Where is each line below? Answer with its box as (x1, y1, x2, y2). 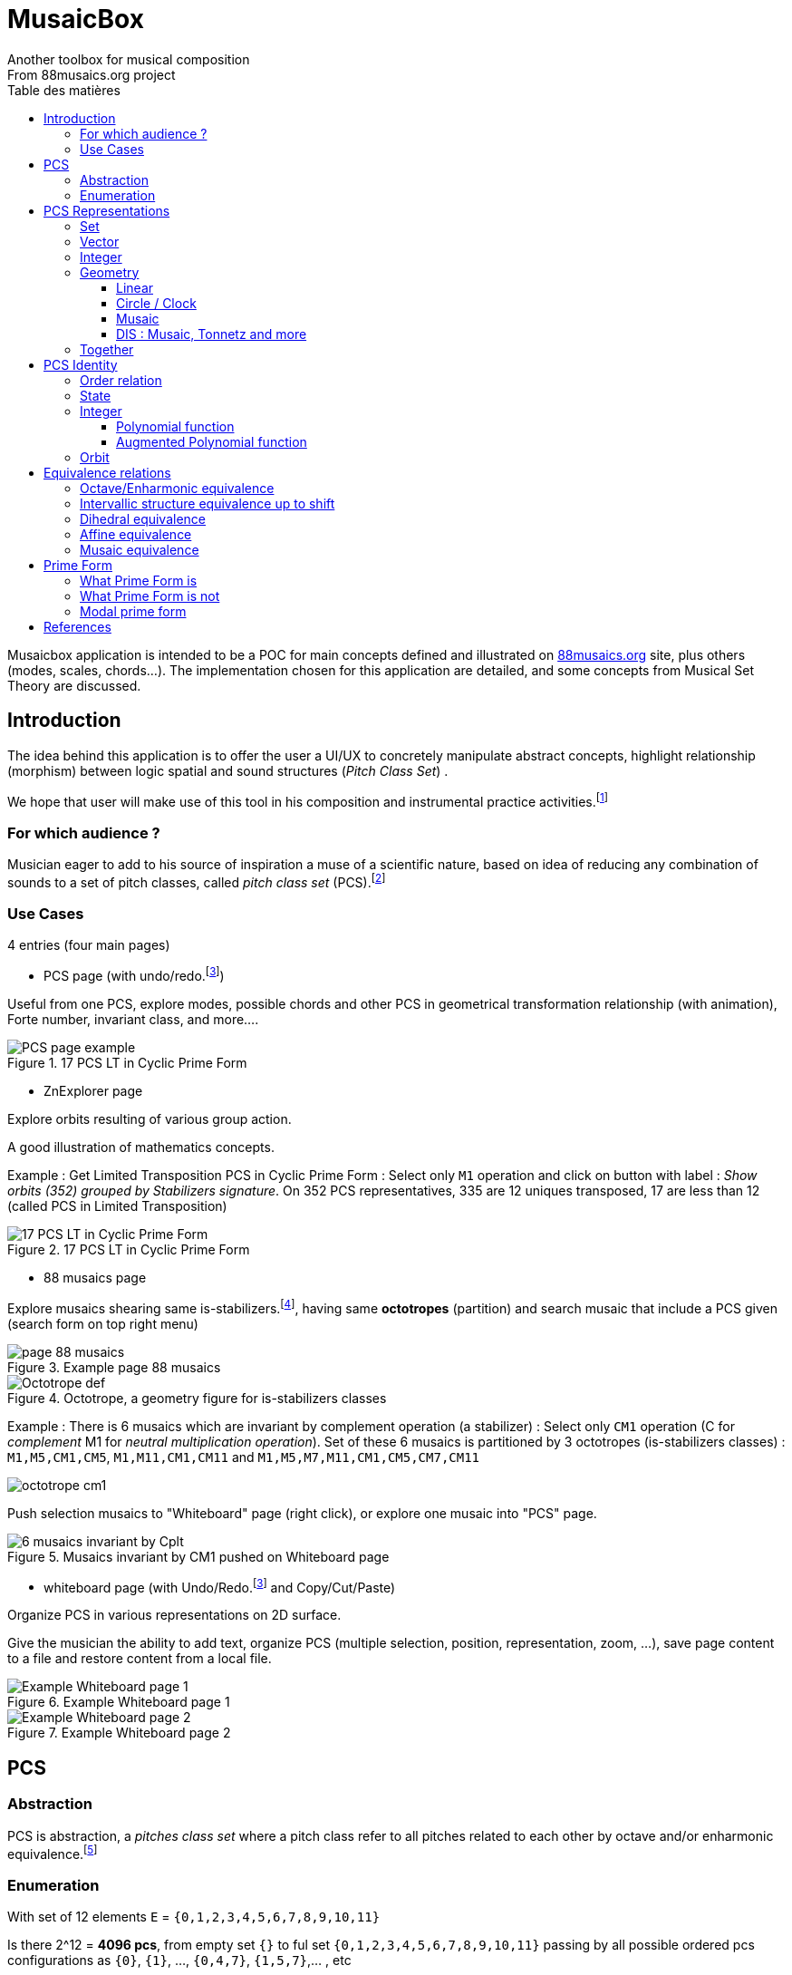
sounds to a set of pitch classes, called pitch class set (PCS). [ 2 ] (7, 872, 386, 890)
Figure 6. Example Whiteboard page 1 (7, 1694, 230, 1710)
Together (80, 341, 134, 357)
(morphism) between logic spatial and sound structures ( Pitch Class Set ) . (7, 762, 449, 779)
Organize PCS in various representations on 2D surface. (7, 1607, 342, 1623)
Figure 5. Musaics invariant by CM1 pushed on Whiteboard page (7, 1548, 390, 1564)
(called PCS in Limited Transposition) (7, 1198, 227, 1215)
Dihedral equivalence (80, 510, 207, 527)
